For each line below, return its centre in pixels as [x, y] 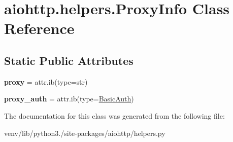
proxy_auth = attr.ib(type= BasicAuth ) [69, 99]
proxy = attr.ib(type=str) [46, 81]
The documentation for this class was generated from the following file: [114, 115]
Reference [39, 28]
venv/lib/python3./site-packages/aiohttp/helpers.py [85, 133]
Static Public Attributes [69, 60]
